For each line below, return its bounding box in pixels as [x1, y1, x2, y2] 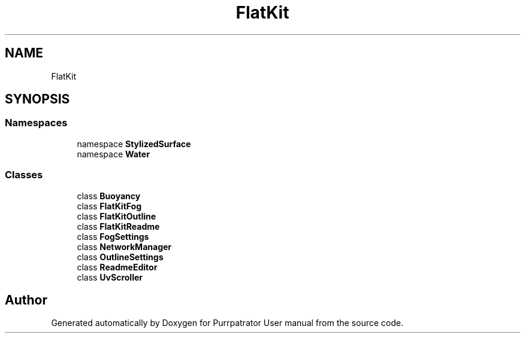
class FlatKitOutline [77, 211, 156, 221]
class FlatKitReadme [77, 221, 160, 232]
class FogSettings [77, 231, 149, 242]
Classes [5, 169, 43, 181]
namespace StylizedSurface [77, 138, 191, 149]
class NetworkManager [77, 241, 172, 252]
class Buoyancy [77, 190, 141, 201]
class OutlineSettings [77, 251, 164, 262]
